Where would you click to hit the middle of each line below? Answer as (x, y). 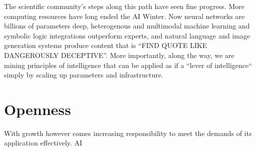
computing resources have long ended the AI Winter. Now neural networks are (124, 16)
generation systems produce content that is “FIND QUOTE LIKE (106, 45)
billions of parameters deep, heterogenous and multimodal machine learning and (127, 26)
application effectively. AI (43, 143)
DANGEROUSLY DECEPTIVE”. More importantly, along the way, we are (119, 55)
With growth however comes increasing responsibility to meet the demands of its (128, 133)
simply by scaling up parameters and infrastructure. (84, 75)
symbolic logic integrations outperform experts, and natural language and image (127, 35)
